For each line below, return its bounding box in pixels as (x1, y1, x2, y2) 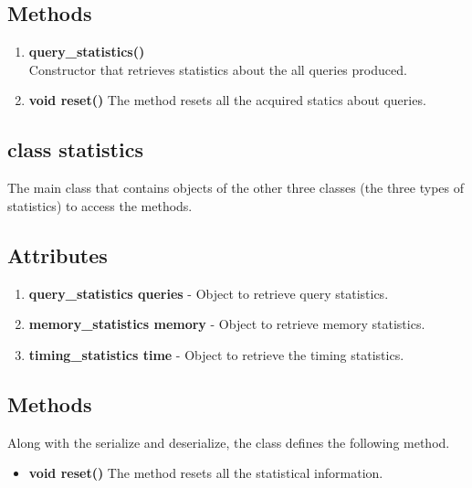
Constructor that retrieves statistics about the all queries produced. (28, 59, 407, 79)
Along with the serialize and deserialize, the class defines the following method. (7, 432, 450, 451)
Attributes (7, 240, 108, 269)
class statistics (7, 135, 143, 164)
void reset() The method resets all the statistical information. (28, 463, 383, 483)
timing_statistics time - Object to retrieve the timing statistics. (28, 345, 404, 364)
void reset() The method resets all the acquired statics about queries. (28, 90, 426, 110)
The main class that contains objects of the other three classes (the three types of (7, 178, 464, 197)
